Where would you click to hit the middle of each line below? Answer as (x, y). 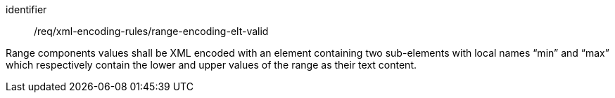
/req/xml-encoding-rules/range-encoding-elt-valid (151, 31)
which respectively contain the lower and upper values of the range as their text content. (211, 65)
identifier (26, 9)
